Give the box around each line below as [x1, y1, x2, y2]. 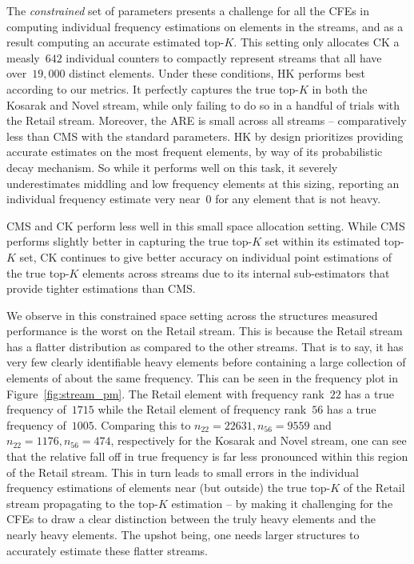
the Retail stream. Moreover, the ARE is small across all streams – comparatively [6, 112, 407, 129]
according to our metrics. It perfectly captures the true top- [6, 80, 299, 97]
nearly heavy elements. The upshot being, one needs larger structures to [6, 526, 360, 542]
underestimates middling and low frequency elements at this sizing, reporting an [6, 174, 400, 191]
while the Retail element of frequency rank [98, 401, 307, 418]
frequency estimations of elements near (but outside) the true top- [6, 479, 331, 496]
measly [6, 49, 40, 66]
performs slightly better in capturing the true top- [6, 233, 253, 250]
